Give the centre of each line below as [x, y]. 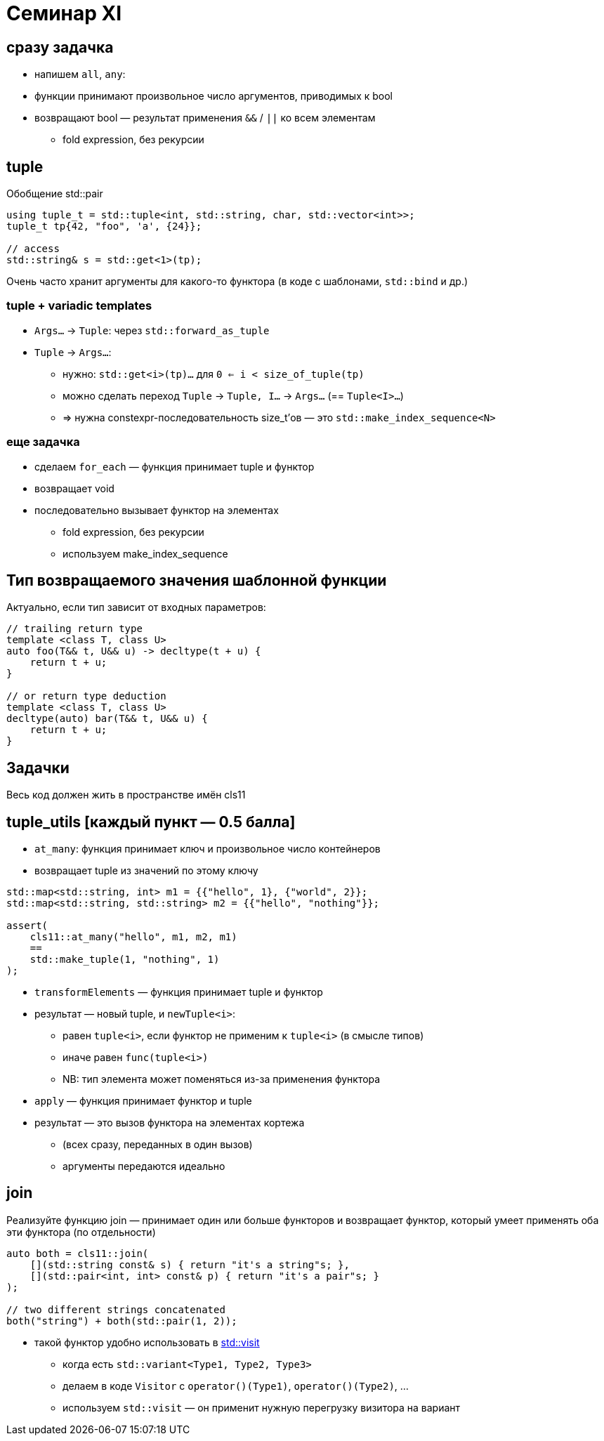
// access [33, 249]
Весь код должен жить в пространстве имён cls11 [126, 795]
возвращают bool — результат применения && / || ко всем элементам [205, 118]
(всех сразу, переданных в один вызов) [158, 1145]
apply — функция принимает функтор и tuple [143, 1101]
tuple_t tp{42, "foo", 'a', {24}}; [104, 226]
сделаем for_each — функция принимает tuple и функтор [175, 466]
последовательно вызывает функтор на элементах [157, 510]
